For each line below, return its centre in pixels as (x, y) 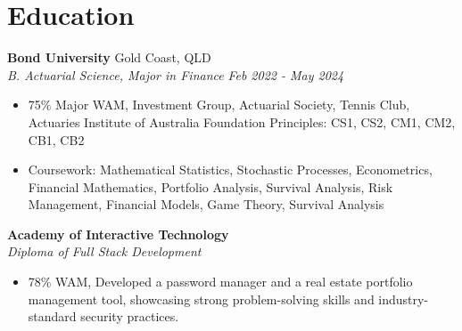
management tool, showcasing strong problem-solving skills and (201, 299)
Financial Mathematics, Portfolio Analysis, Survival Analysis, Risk (210, 186)
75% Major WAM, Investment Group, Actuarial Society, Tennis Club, (219, 105)
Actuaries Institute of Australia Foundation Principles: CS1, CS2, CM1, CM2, (242, 121)
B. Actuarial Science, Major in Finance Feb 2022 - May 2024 (176, 74)
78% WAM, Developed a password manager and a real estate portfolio (220, 282)
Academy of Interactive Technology (118, 234)
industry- (404, 299)
